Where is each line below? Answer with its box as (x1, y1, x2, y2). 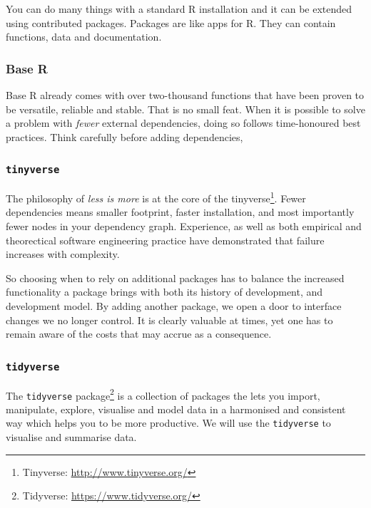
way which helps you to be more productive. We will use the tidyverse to (6, 415, 331, 430)
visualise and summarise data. (6, 430, 137, 445)
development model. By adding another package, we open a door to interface (6, 298, 342, 313)
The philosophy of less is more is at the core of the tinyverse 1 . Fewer (6, 189, 306, 205)
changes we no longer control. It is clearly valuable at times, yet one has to (6, 312, 333, 327)
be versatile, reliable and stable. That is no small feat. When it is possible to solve (6, 101, 365, 116)
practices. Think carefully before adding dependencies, (6, 129, 243, 144)
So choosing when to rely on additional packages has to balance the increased (6, 270, 345, 285)
